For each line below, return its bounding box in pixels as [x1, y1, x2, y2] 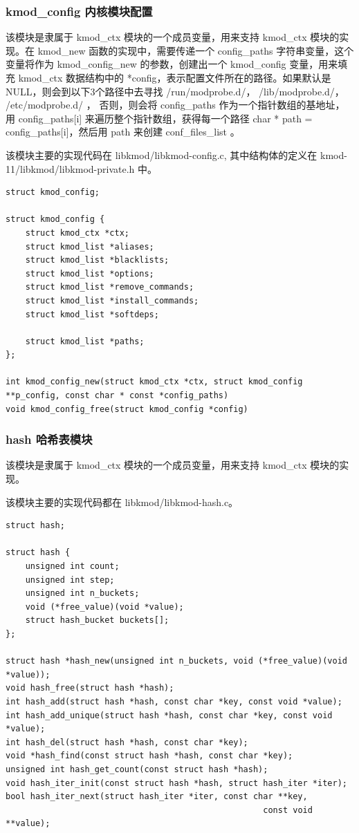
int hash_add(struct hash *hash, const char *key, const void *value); [6, 696, 342, 706]
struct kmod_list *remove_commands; [25, 282, 194, 292]
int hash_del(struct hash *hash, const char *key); [6, 737, 248, 747]
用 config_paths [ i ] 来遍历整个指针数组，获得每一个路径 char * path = [6, 111, 313, 125]
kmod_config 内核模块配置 [6, 2, 153, 19]
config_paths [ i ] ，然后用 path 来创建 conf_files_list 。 [6, 124, 240, 139]
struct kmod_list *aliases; [25, 241, 154, 252]
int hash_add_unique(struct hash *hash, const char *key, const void [6, 710, 333, 720]
